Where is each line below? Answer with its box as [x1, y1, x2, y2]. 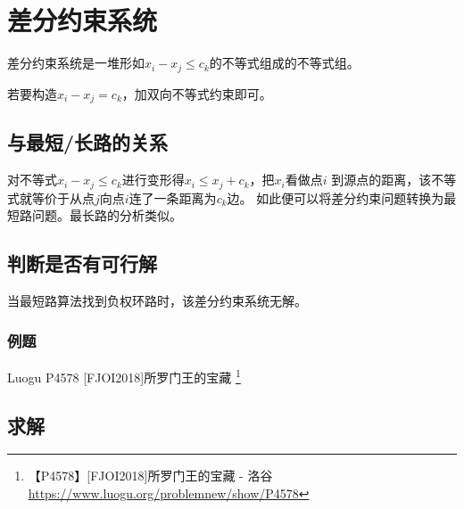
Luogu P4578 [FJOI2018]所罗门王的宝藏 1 [7, 365, 241, 386]
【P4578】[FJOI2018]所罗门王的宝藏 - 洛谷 [28, 466, 273, 485]
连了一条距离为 [128, 188, 217, 207]
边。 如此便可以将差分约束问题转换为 [227, 188, 444, 207]
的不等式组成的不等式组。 [209, 53, 360, 72]
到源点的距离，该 [331, 170, 432, 189]
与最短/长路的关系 [7, 128, 169, 156]
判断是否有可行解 [7, 250, 157, 277]
